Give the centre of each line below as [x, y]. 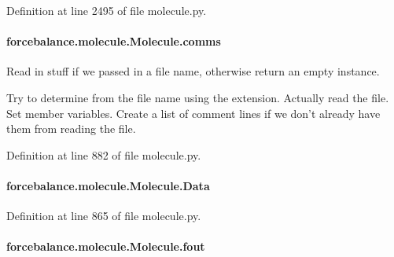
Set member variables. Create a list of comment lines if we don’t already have [193, 113]
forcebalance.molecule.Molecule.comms [114, 41]
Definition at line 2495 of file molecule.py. [107, 10]
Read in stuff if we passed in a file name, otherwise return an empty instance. [193, 71]
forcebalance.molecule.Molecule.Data [108, 185]
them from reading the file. [71, 128]
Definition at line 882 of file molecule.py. [104, 154]
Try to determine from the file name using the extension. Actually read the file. [198, 97]
